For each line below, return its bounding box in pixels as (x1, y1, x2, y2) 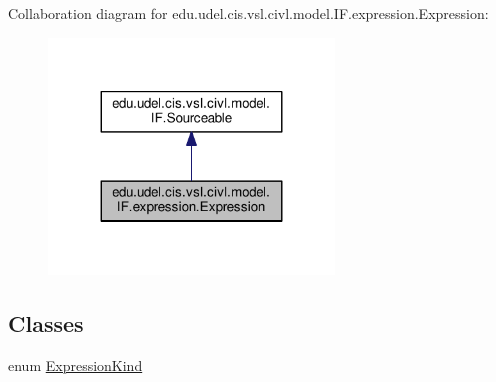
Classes (8, 307, 84, 338)
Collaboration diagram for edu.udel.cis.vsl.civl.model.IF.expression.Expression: (8, 3, 489, 23)
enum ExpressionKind (8, 354, 143, 375)
